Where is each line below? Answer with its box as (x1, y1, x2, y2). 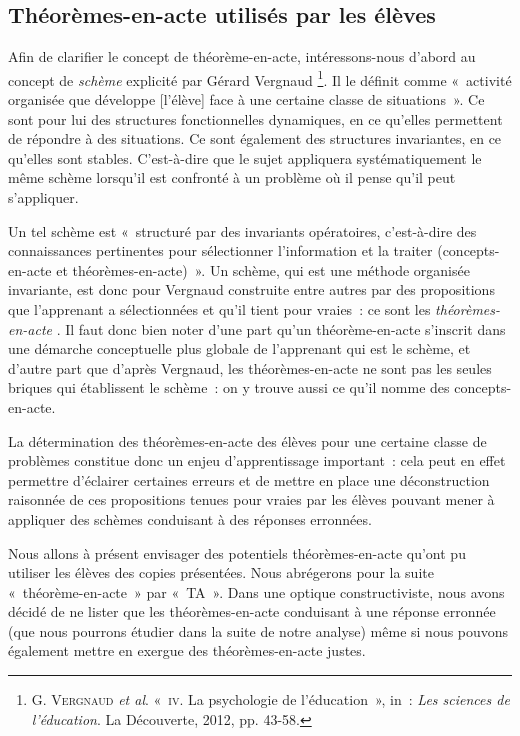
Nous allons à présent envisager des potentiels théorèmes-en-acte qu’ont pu (8, 542, 466, 563)
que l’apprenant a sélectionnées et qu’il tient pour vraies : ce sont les (8, 298, 431, 319)
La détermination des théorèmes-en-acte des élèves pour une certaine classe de (8, 430, 487, 451)
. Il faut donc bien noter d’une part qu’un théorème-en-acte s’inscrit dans (56, 318, 506, 339)
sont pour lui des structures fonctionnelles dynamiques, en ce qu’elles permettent (8, 108, 503, 129)
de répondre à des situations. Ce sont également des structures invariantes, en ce (8, 128, 502, 149)
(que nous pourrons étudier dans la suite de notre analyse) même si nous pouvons (8, 620, 509, 641)
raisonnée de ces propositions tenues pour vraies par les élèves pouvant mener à (8, 489, 495, 510)
